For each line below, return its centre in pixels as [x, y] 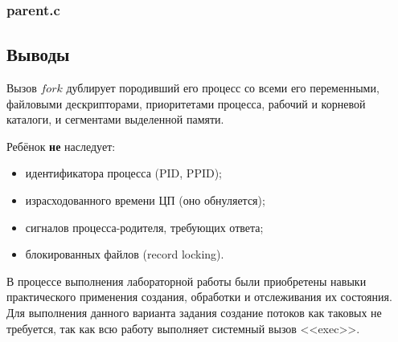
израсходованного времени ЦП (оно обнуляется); [145, 200]
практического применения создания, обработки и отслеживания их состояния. [199, 297]
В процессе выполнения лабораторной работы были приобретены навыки [187, 281]
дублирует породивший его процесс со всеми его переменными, [223, 88]
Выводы [38, 54]
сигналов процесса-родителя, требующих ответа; [144, 227]
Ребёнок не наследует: [61, 146]
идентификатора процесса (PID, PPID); [124, 173]
